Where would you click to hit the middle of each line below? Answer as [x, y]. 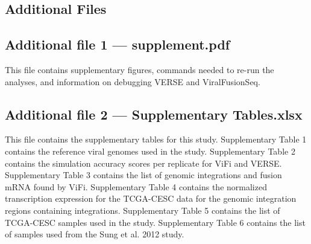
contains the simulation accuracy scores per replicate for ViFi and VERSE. [143, 163]
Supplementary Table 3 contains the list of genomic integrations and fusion [143, 175]
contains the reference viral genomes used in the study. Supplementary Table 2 [150, 151]
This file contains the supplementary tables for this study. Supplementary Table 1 [156, 139]
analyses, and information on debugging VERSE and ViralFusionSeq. [133, 81]
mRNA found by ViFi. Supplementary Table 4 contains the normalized [136, 186]
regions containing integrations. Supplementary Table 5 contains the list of [143, 210]
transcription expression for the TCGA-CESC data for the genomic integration [151, 198]
